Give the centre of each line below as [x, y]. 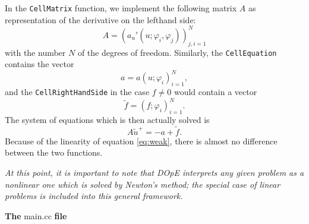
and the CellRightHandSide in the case [77, 92]
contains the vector [40, 64]
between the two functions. [54, 152]
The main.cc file [36, 215]
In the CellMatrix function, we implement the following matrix [121, 8]
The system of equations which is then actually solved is [107, 120]
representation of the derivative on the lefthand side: [100, 19]
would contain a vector [215, 92]
